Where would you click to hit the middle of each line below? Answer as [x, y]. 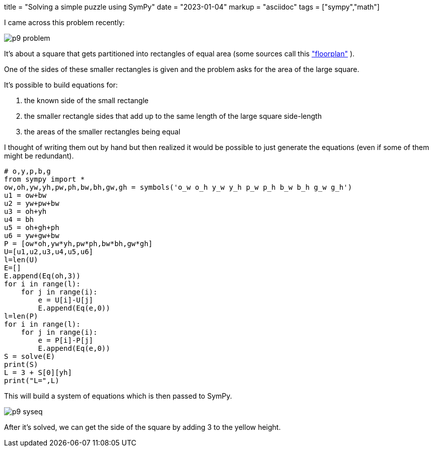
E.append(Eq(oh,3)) [42, 276]
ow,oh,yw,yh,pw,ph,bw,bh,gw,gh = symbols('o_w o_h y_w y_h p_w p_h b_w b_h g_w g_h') [178, 187]
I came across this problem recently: [64, 22]
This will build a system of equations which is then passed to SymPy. [118, 396]
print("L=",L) [32, 381]
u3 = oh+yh [25, 211]
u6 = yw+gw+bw [32, 236]
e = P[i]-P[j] [66, 340]
